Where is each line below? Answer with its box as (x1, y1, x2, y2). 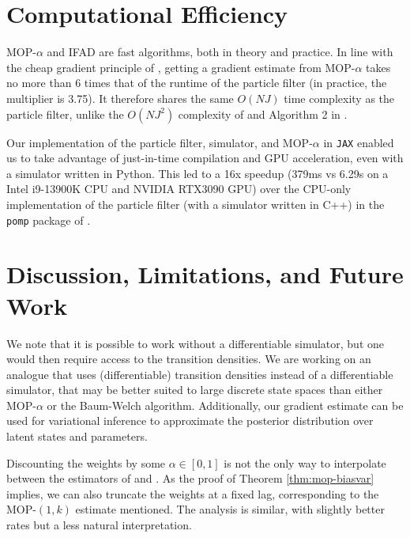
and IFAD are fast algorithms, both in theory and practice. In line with (47, 44, 393, 60)
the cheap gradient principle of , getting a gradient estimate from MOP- (6, 59, 355, 75)
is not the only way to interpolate (224, 454, 386, 471)
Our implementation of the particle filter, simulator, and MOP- (6, 134, 313, 150)
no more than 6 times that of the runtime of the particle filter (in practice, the (6, 74, 387, 91)
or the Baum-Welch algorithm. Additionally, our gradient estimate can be (47, 396, 404, 413)
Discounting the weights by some (6, 454, 166, 471)
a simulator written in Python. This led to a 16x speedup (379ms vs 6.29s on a (6, 165, 389, 181)
